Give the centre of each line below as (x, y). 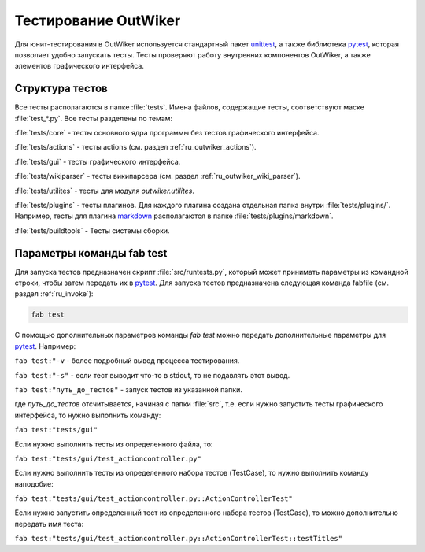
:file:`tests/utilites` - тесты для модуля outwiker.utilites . (104, 191)
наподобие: (34, 483)
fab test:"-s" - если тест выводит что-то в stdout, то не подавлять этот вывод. (152, 375)
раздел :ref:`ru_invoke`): (54, 294)
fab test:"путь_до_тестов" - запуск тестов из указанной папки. (129, 389)
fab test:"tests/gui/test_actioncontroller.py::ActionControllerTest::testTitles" (178, 539)
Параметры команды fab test (91, 253)
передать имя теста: (49, 524)
